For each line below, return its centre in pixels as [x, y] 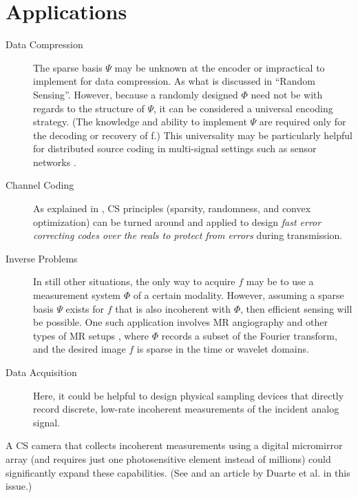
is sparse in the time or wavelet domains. [223, 349]
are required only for [303, 122]
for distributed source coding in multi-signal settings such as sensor [175, 148]
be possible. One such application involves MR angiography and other [181, 322]
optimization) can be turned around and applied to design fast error [177, 221]
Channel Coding [40, 185]
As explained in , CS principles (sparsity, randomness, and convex [172, 208]
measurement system [77, 295]
